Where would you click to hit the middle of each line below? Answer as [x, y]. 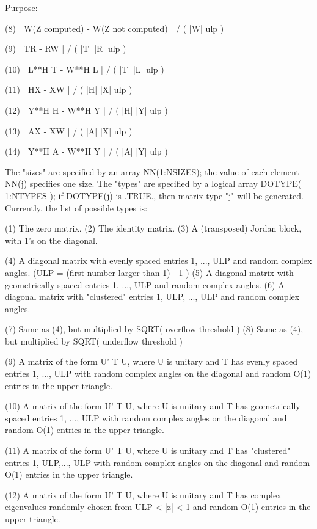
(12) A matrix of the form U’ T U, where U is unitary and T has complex [143, 494]
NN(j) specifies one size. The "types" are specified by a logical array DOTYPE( [153, 184]
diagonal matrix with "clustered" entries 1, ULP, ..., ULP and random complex [152, 297]
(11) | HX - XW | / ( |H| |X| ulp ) [69, 89]
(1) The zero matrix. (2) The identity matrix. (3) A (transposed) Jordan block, [153, 228]
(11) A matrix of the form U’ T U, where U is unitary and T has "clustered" [148, 451]
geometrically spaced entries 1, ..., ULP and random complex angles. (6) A [145, 284]
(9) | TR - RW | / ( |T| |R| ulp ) [66, 49]
